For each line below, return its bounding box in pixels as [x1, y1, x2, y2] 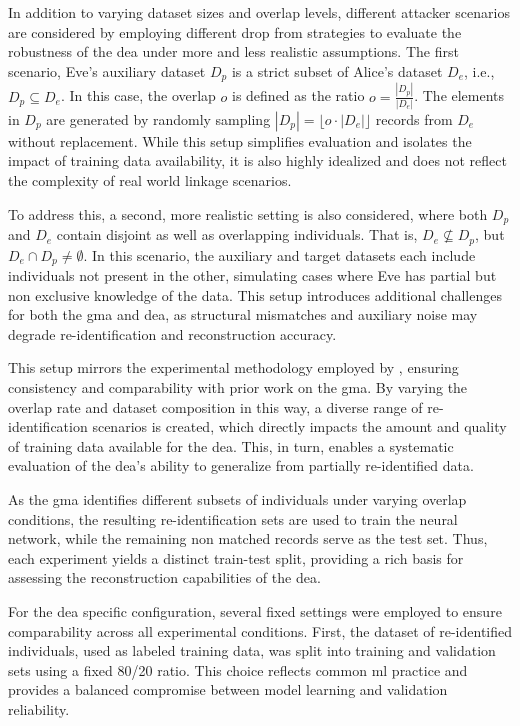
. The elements [414, 85, 505, 106]
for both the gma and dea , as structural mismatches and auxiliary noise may [8, 304, 478, 325]
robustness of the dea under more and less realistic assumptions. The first [8, 41, 459, 62]
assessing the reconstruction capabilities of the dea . [8, 567, 321, 588]
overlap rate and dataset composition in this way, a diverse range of [8, 396, 423, 417]
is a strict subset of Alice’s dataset [231, 60, 443, 81]
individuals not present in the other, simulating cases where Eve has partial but [8, 265, 497, 285]
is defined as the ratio [232, 85, 365, 106]
